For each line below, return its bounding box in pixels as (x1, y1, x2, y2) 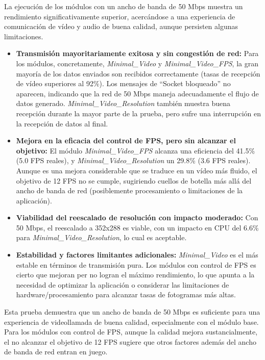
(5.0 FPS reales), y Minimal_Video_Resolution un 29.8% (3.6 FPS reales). (16, 155, 251, 166)
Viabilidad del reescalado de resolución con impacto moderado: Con (16, 212, 258, 223)
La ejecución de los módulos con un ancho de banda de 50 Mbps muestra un (4, 1, 243, 11)
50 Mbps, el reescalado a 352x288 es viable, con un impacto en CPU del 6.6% (16, 222, 259, 233)
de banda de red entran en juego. (4, 346, 108, 357)
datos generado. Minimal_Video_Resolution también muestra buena (16, 98, 231, 109)
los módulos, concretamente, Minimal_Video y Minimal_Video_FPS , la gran (16, 58, 258, 68)
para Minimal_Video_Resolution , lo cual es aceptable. (16, 232, 187, 243)
